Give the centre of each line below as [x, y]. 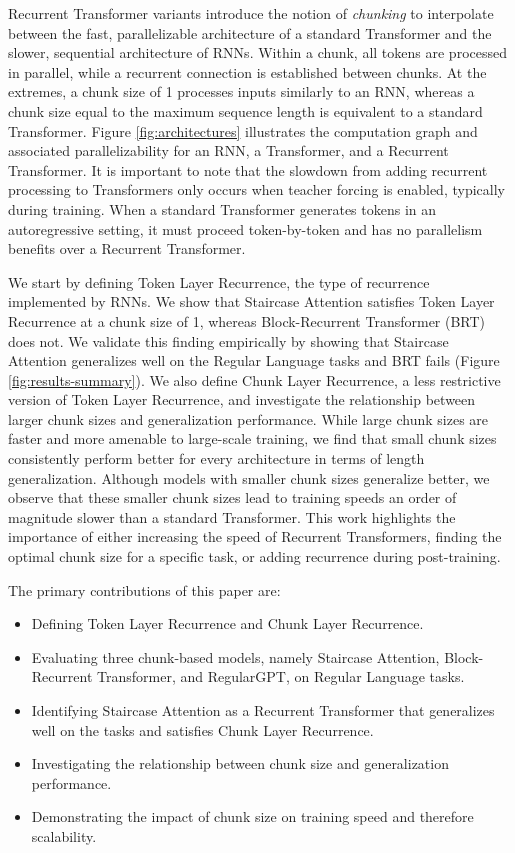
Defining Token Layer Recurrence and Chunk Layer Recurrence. [227, 623]
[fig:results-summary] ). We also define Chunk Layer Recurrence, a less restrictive [254, 379]
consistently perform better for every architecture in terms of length [216, 458]
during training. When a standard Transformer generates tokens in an [222, 208]
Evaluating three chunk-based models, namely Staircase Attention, [235, 656]
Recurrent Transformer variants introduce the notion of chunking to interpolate [251, 13]
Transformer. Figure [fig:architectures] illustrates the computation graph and [243, 130]
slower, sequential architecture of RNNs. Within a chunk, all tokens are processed [257, 52]
